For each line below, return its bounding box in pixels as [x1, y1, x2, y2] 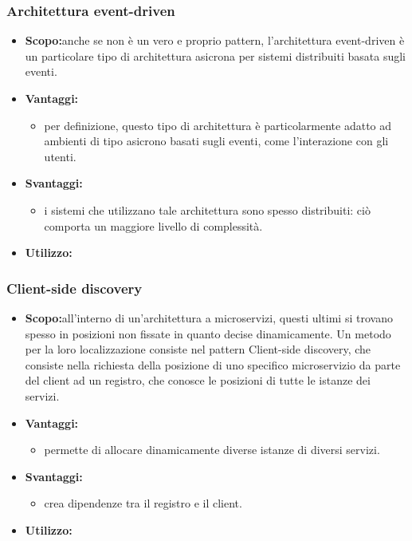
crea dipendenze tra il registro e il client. [44, 495, 242, 511]
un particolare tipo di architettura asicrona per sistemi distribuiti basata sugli [25, 47, 406, 64]
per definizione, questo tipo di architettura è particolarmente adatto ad [44, 116, 392, 133]
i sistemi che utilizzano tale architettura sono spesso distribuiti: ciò [44, 201, 371, 218]
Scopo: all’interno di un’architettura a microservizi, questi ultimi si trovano [25, 309, 393, 326]
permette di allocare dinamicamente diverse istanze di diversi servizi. [44, 441, 380, 458]
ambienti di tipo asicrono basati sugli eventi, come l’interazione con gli [44, 132, 389, 149]
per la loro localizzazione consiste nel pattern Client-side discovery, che [25, 341, 371, 357]
